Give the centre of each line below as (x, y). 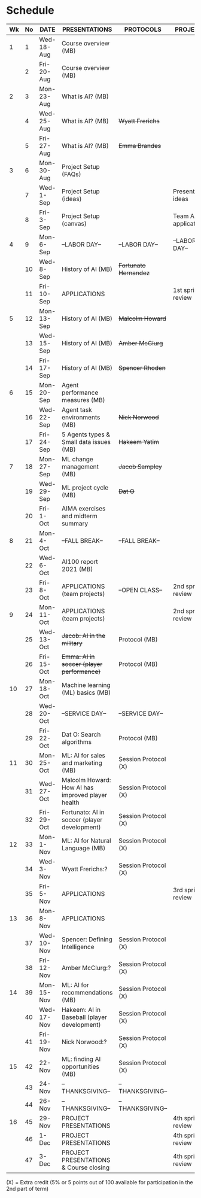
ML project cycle (85, 487)
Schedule (31, 10)
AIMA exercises (84, 508)
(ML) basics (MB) (86, 692)
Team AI (185, 216)
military (72, 643)
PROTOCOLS (143, 29)
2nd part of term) (28, 1188)
